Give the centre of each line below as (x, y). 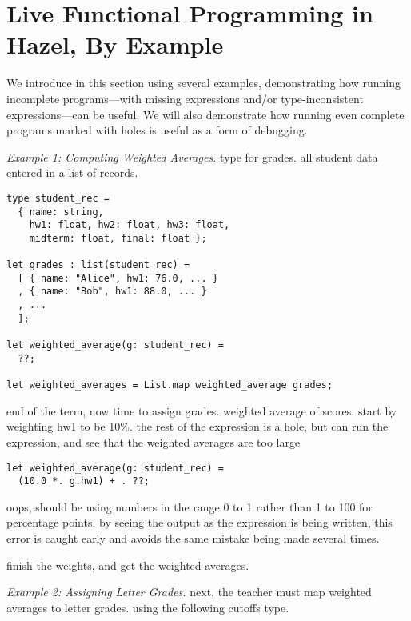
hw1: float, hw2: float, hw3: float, (130, 225)
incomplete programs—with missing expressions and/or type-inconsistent (185, 98)
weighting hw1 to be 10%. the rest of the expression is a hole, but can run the (198, 426)
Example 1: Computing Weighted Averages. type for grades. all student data (192, 156)
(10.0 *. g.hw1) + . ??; (84, 481)
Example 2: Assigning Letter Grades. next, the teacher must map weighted (189, 592)
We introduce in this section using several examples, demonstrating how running (204, 83)
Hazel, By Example (115, 44)
